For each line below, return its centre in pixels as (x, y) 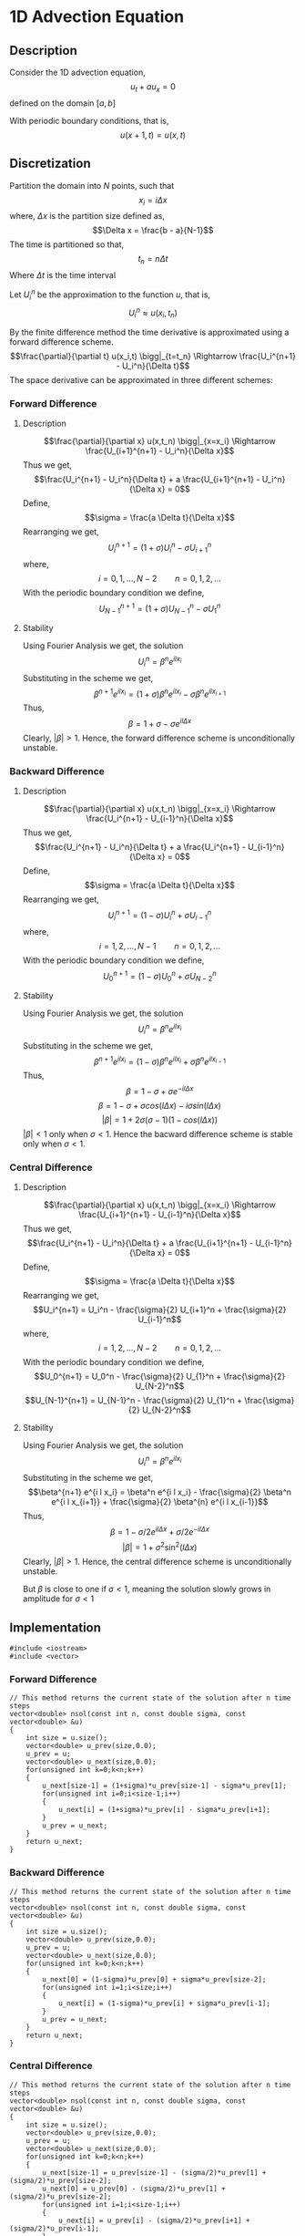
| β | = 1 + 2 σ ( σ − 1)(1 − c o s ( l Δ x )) (160, 1120)
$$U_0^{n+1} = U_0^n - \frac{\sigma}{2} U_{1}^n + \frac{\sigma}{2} (160, 1377)
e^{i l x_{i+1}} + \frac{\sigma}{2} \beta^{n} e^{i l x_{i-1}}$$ (160, 1501)
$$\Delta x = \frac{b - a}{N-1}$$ (153, 231)
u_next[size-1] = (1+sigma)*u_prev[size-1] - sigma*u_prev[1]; (164, 1786)
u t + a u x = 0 (153, 88)
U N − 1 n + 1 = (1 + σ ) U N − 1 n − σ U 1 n (160, 609)
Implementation (56, 1627)
